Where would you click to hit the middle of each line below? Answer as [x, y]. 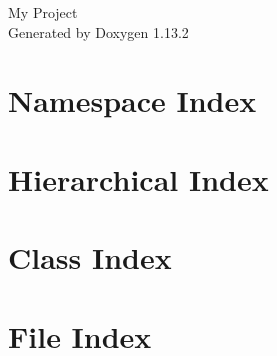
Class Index [90, 257]
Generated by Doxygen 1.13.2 [98, 31]
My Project [43, 12]
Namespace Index [132, 100]
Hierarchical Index [138, 178]
